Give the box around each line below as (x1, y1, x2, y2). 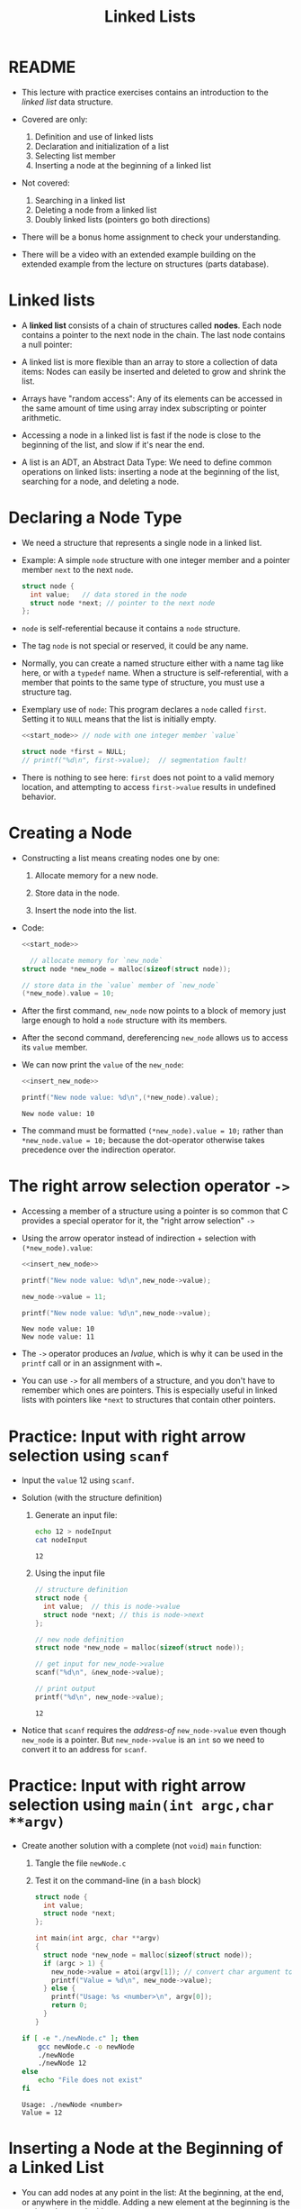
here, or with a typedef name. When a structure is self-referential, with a (21, 668, 288, 678)
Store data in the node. (34, 887, 120, 898)
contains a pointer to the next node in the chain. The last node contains (21, 329, 286, 340)
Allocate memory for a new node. (34, 869, 159, 880)
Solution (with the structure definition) (21, 1493, 163, 1504)
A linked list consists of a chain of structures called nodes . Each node (21, 320, 282, 331)
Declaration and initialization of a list (34, 141, 170, 151)
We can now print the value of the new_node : (21, 1059, 184, 1070)
